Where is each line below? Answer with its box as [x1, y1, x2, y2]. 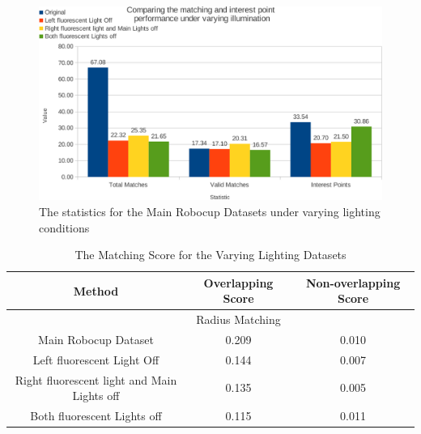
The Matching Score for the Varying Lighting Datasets [74, 246, 347, 263]
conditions [39, 219, 90, 236]
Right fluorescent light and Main [15, 371, 177, 388]
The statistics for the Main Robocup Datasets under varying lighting [39, 202, 381, 219]
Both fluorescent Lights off [30, 407, 162, 424]
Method [73, 282, 119, 299]
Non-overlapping [305, 274, 401, 291]
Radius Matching [196, 311, 281, 328]
